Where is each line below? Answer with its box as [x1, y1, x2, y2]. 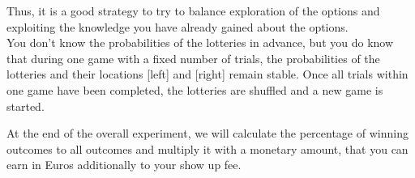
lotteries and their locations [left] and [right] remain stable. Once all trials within [6, 66, 409, 83]
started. [6, 97, 45, 114]
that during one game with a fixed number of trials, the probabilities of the [6, 49, 380, 66]
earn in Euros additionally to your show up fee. [6, 156, 242, 173]
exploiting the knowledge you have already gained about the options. [6, 18, 349, 35]
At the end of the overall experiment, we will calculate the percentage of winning [6, 125, 409, 142]
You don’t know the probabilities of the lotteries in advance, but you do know [6, 34, 394, 51]
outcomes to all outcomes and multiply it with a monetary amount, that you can [6, 140, 409, 157]
